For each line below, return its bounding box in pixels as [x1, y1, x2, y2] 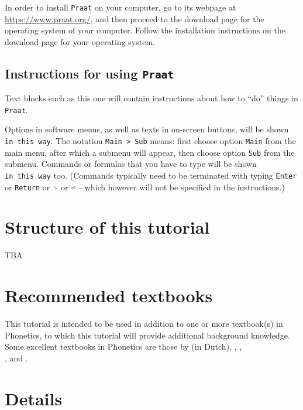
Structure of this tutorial [5, 215, 210, 239]
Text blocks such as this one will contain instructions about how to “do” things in [5, 92, 298, 104]
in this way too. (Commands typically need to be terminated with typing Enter [5, 169, 297, 181]
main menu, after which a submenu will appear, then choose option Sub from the [5, 146, 295, 158]
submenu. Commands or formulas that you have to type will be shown [5, 158, 257, 170]
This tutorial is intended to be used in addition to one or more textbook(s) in [5, 317, 283, 330]
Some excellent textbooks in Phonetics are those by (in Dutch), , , [5, 340, 242, 353]
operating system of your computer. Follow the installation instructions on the [5, 24, 285, 36]
